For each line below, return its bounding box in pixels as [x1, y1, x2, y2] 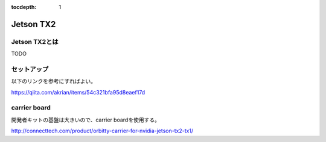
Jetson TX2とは [11, 37, 59, 46]
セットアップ [11, 65, 49, 73]
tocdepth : [11, 4, 37, 10]
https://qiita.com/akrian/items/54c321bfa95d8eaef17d [11, 88, 145, 96]
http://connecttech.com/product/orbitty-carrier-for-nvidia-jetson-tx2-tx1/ [11, 127, 194, 135]
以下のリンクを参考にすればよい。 [11, 78, 97, 85]
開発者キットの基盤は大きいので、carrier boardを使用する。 [11, 116, 160, 123]
